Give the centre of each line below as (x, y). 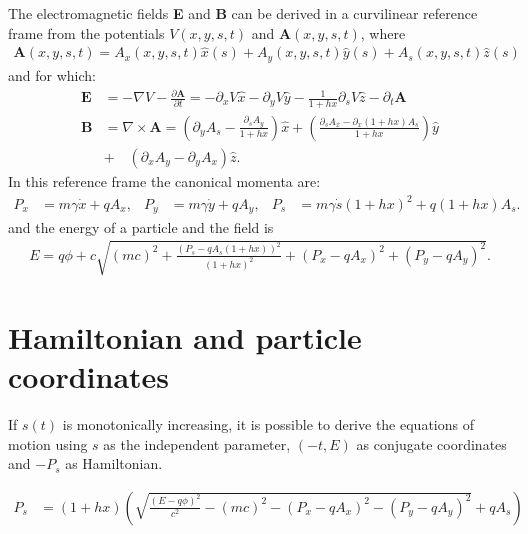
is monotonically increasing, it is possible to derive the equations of (268, 423)
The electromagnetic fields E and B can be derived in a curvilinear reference (243, 13)
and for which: (52, 74)
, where (383, 32)
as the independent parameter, (197, 443)
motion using (48, 443)
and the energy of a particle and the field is (141, 226)
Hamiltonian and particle (185, 336)
